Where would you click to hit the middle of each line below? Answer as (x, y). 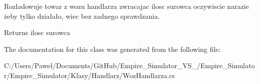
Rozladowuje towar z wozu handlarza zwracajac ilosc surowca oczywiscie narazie (127, 6)
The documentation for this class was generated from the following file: (112, 49)
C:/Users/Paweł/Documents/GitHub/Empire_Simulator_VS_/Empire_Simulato (129, 65)
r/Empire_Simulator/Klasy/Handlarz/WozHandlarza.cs (90, 75)
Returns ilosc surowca (37, 32)
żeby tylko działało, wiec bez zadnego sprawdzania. (82, 16)
